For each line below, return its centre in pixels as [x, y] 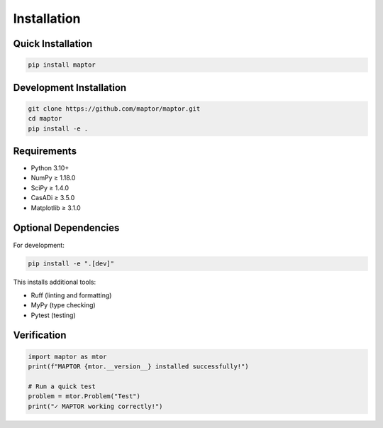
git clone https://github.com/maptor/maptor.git [114, 109]
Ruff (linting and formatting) [71, 295]
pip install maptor [62, 65]
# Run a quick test [62, 386]
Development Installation [70, 88]
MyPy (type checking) [63, 305]
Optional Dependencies [66, 228]
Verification [40, 335]
